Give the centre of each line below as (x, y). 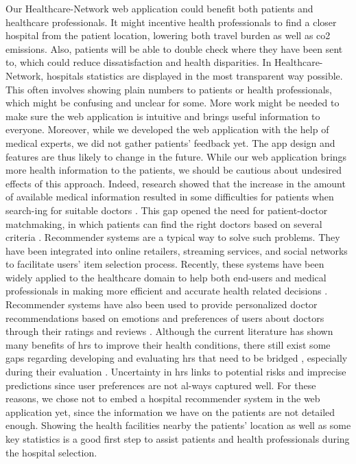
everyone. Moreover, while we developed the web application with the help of (167, 129)
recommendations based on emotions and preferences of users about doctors (165, 317)
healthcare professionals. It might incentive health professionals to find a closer (171, 22)
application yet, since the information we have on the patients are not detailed (170, 411)
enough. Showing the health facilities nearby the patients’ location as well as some (178, 425)
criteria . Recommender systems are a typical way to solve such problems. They (173, 237)
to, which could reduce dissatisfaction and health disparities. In (139, 62)
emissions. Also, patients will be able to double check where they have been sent (174, 48)
